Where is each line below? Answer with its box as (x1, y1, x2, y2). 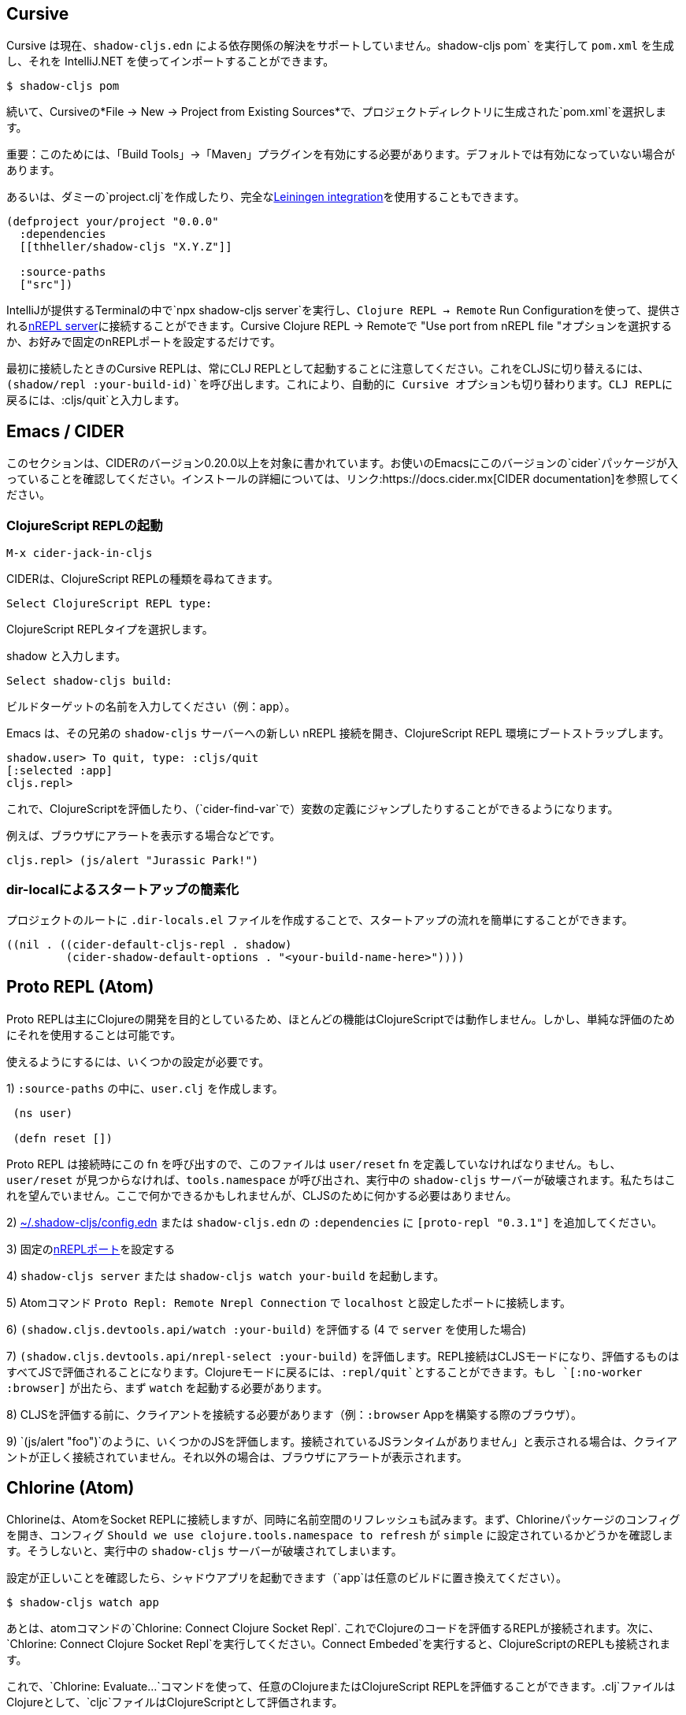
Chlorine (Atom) (6, 1478, 135, 1498)
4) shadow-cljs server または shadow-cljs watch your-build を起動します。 (6, 1268, 445, 1283)
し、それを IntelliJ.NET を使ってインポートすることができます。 (6, 54, 335, 69)
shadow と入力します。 (6, 649, 127, 663)
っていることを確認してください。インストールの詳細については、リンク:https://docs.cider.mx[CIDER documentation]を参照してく (6, 472, 680, 486)
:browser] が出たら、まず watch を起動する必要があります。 (6, 1380, 328, 1394)
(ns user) (13, 1106, 73, 1119)
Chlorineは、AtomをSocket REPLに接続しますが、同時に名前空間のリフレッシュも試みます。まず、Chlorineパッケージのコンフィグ (6, 1513, 680, 1527)
